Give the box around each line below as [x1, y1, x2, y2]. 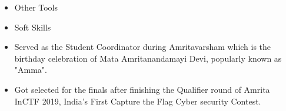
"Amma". [14, 63, 47, 76]
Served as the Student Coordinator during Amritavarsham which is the [14, 41, 271, 53]
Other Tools [14, 1, 58, 13]
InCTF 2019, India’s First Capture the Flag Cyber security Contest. [14, 95, 261, 107]
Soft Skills [14, 21, 51, 33]
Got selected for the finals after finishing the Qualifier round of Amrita [14, 83, 270, 95]
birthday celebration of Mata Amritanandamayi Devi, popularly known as [14, 52, 282, 64]
